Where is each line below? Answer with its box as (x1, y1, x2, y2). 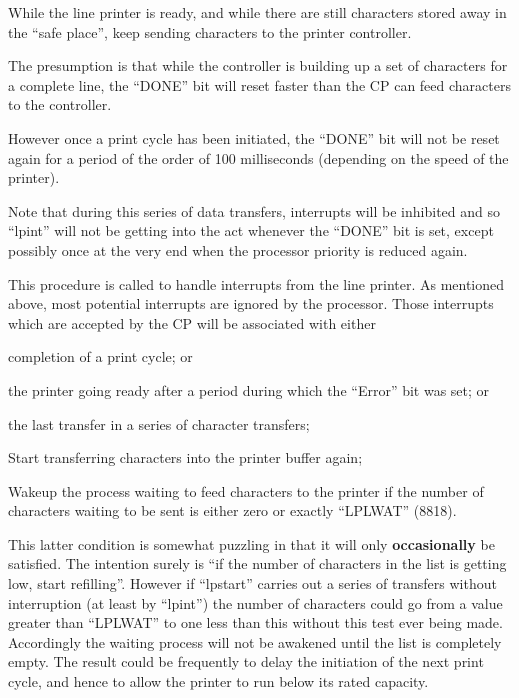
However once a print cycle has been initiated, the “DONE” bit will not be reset (8, 127, 500, 148)
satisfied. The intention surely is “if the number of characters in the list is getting (8, 553, 507, 574)
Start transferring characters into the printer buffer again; (8, 447, 363, 468)
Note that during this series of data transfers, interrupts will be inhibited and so (8, 200, 500, 221)
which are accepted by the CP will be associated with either (8, 312, 376, 333)
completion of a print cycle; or (8, 346, 193, 367)
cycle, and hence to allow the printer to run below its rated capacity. (8, 671, 429, 692)
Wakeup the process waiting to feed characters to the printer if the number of (8, 480, 484, 501)
